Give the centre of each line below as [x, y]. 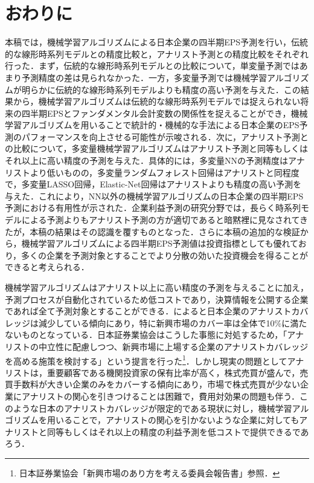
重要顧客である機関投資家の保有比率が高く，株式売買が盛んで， [173, 372]
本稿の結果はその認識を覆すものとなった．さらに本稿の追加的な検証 [165, 231]
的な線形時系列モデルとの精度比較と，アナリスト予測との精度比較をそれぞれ [157, 53]
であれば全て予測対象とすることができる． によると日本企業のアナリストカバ [157, 311]
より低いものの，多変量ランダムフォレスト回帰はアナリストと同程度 [165, 172]
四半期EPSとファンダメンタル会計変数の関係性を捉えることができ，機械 [165, 113]
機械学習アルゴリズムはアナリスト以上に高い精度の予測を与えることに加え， [157, 287]
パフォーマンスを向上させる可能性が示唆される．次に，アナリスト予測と [165, 136]
